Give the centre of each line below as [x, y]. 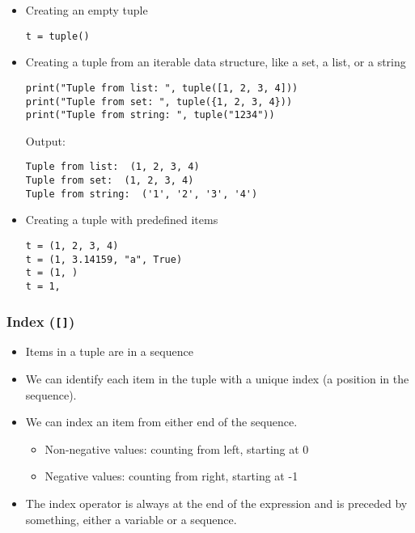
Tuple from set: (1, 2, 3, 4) [110, 181]
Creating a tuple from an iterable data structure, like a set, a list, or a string [216, 62]
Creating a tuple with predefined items [122, 220]
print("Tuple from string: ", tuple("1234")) [150, 115]
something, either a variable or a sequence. [131, 519]
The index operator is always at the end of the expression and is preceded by [216, 503]
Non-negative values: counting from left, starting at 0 [177, 448]
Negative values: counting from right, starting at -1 [172, 476]
